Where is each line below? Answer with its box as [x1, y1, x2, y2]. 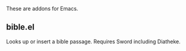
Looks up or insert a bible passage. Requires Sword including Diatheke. [6, 38, 181, 45]
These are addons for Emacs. [6, 5, 78, 12]
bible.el [6, 22, 34, 32]
